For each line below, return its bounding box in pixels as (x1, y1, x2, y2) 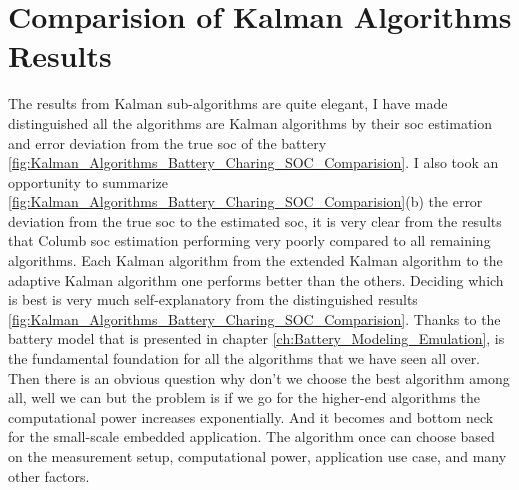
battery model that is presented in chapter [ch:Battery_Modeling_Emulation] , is (8, 328, 505, 349)
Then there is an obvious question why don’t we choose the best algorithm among (8, 367, 510, 388)
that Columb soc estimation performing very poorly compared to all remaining (8, 230, 491, 251)
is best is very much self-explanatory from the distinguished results (8, 289, 418, 310)
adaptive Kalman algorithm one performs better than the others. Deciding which (8, 269, 504, 290)
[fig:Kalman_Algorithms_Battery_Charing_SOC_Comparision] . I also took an (8, 152, 499, 173)
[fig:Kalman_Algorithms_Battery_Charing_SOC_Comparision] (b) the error (8, 191, 483, 212)
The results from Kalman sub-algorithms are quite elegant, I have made (8, 93, 448, 114)
